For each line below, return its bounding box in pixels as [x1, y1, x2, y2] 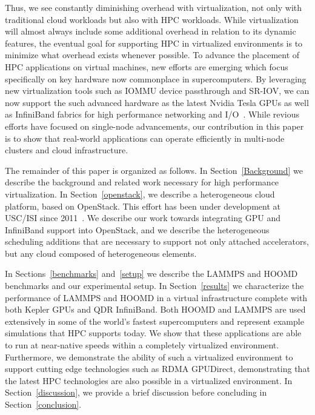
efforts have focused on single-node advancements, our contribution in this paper [5, 119, 304, 132]
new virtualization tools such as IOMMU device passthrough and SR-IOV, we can [5, 84, 310, 97]
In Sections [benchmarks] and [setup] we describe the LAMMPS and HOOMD [5, 267, 298, 280]
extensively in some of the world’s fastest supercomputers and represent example [5, 314, 304, 327]
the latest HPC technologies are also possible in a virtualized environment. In [5, 374, 293, 387]
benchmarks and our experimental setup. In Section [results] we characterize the [5, 279, 304, 292]
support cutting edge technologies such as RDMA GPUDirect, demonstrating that [5, 362, 310, 375]
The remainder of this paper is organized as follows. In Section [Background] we [5, 164, 303, 176]
